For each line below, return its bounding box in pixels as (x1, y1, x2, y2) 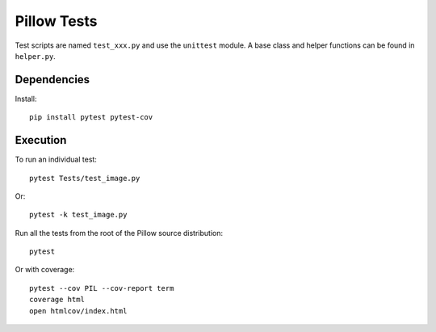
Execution (15, 133, 67, 147)
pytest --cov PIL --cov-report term (29, 284, 174, 292)
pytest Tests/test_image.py (29, 174, 140, 183)
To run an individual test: (15, 154, 97, 165)
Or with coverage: (15, 265, 75, 275)
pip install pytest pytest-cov (29, 113, 153, 122)
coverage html (29, 295, 85, 305)
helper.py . (15, 51, 56, 61)
